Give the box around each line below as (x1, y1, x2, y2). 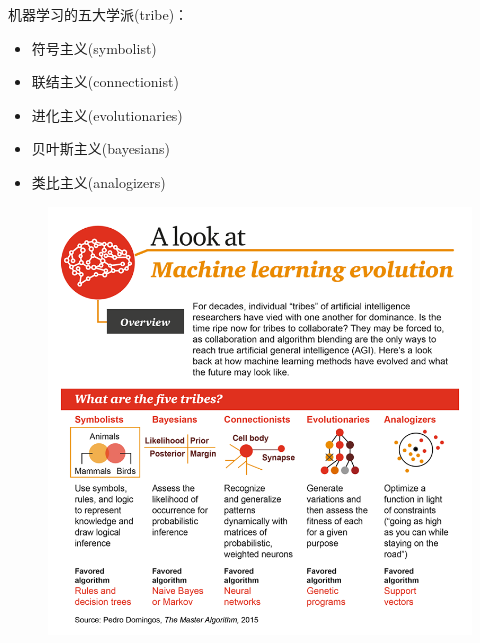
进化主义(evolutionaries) (31, 104, 183, 125)
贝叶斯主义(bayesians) (31, 138, 171, 159)
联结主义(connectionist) (31, 71, 179, 92)
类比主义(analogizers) (31, 171, 166, 192)
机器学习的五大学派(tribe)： (8, 4, 189, 24)
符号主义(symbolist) (31, 37, 157, 58)
